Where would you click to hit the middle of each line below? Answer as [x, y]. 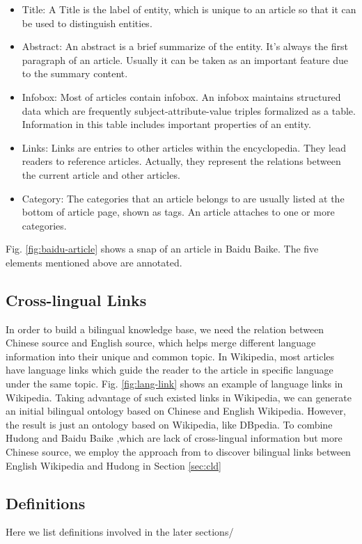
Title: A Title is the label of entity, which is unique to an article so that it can [189, 9]
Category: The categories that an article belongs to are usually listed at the [183, 198]
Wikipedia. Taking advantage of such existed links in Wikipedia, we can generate [179, 397]
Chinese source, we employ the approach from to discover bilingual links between [178, 452]
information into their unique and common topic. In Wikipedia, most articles [170, 356]
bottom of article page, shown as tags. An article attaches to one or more [178, 212]
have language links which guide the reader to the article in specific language [170, 370]
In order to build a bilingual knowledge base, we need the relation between [165, 329]
